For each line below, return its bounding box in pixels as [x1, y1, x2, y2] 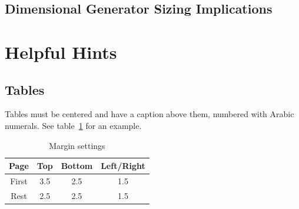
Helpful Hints [5, 39, 117, 64]
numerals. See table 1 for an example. [5, 119, 142, 131]
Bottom [61, 160, 93, 172]
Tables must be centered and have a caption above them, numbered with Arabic [5, 108, 294, 120]
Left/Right [101, 160, 145, 172]
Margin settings [49, 139, 105, 151]
